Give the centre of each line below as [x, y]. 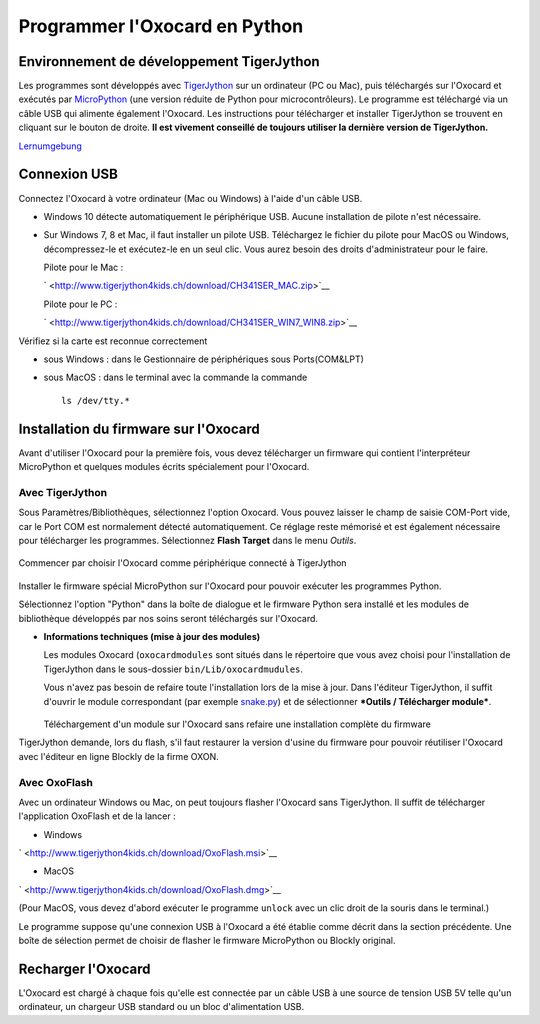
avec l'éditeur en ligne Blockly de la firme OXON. [118, 756]
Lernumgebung [50, 146]
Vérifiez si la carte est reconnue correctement [113, 341]
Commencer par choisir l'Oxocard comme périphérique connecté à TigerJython [182, 563]
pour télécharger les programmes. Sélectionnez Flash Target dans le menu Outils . [187, 541]
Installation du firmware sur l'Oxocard [139, 428]
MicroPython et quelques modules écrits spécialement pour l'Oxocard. [164, 467]
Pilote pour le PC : [80, 304]
